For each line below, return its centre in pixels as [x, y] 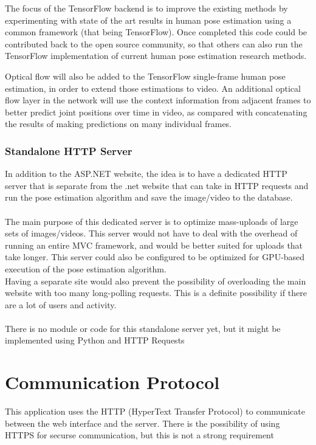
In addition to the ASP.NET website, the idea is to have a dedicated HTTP [146, 174]
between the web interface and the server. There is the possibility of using [143, 423]
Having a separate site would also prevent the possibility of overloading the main [156, 281]
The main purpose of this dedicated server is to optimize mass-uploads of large [152, 221]
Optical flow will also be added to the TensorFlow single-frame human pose [145, 76]
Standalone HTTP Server [69, 150]
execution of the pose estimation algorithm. [86, 268]
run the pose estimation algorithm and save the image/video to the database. [149, 197]
